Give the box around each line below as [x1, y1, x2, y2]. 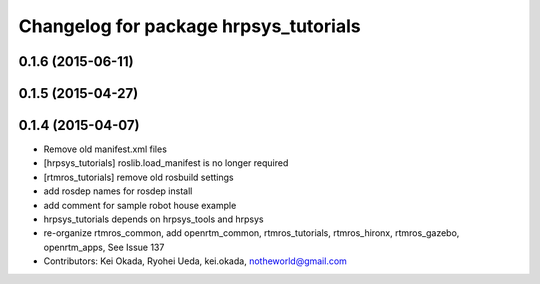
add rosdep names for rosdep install [43, 185, 193, 197]
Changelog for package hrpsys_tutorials [18, 15, 361, 37]
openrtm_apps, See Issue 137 [43, 241, 165, 253]
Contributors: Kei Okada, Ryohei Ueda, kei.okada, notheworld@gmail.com [43, 255, 347, 267]
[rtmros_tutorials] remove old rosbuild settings [43, 171, 234, 183]
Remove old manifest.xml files [43, 143, 167, 155]
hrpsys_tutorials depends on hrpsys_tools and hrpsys [43, 213, 264, 225]
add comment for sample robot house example [43, 199, 237, 211]
